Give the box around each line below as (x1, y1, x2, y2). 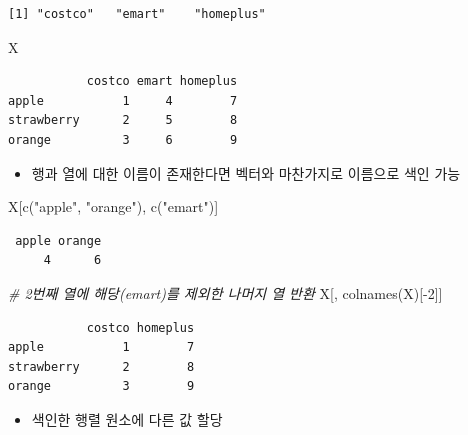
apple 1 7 (8, 340, 195, 355)
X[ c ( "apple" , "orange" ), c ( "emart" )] (8, 196, 219, 217)
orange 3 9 (8, 379, 195, 394)
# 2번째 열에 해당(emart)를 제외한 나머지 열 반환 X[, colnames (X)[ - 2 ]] (8, 282, 443, 303)
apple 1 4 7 (8, 93, 238, 108)
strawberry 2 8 (8, 359, 195, 374)
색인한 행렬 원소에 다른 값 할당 (31, 408, 223, 429)
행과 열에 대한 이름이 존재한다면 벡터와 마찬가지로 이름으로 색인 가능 (31, 162, 461, 183)
